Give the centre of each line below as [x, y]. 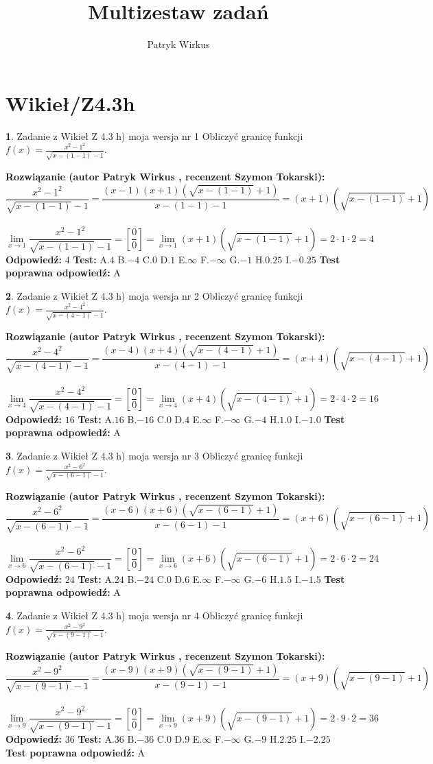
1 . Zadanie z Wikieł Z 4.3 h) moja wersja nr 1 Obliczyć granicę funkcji [154, 135]
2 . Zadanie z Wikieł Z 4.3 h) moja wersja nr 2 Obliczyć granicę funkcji [154, 295]
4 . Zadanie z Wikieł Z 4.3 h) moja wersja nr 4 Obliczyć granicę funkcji [154, 616]
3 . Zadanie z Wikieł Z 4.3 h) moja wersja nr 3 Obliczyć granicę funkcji [154, 455]
